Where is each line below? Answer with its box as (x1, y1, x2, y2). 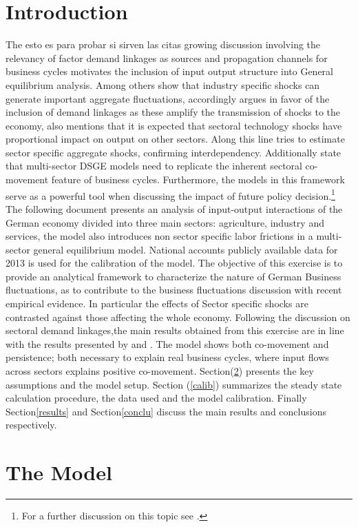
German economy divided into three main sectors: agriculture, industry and (6, 215, 324, 229)
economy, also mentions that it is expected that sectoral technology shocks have (6, 118, 342, 132)
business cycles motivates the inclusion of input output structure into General (6, 64, 333, 79)
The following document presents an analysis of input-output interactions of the (6, 201, 343, 216)
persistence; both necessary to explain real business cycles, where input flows (6, 350, 329, 364)
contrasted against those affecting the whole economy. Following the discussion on (6, 309, 350, 324)
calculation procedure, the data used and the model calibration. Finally (6, 391, 307, 405)
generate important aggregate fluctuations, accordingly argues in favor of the (6, 91, 330, 105)
